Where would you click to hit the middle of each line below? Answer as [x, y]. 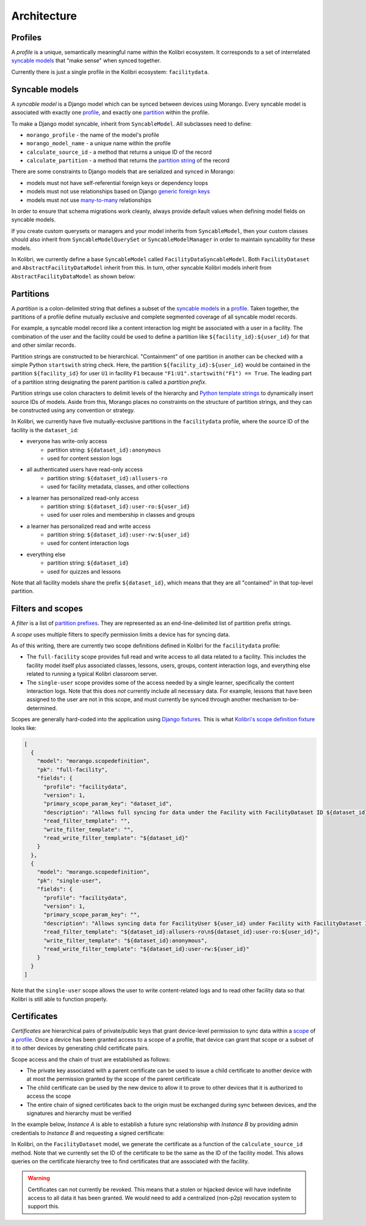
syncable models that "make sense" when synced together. [86, 60]
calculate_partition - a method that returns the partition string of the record [128, 160]
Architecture [44, 16]
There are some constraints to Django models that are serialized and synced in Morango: [123, 171]
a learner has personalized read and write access [88, 526]
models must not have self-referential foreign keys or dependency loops [117, 182]
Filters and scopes [47, 609]
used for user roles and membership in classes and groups [121, 515]
